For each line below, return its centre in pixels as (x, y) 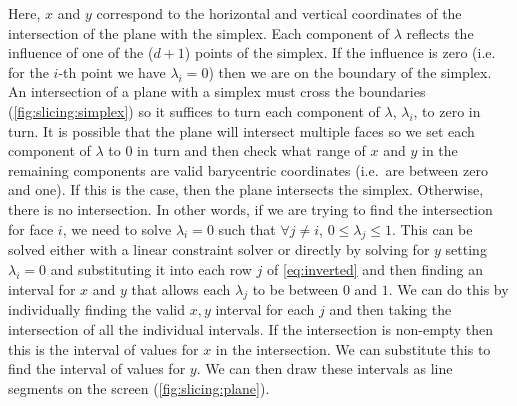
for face (31, 228)
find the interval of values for (97, 368)
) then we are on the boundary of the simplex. (350, 71)
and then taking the (390, 309)
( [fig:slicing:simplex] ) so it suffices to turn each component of (194, 110)
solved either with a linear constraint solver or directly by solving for (219, 249)
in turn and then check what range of (251, 150)
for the (28, 71)
